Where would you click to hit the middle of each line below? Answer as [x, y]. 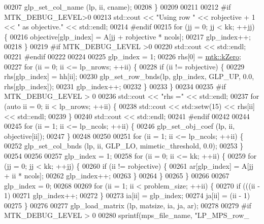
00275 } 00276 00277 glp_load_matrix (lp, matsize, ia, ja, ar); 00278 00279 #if [128, 205]
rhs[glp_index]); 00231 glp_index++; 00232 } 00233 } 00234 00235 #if [115, 86]
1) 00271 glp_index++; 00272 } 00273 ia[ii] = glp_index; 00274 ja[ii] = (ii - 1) [127, 195]
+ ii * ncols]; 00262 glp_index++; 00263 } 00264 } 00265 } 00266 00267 [117, 176]
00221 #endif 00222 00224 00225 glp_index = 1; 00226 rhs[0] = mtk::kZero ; [123, 56]
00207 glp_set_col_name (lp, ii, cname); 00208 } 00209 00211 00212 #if [118, 7]
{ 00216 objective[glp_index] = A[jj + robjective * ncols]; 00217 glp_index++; [127, 36]
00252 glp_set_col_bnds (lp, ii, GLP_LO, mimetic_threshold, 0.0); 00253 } [124, 146]
